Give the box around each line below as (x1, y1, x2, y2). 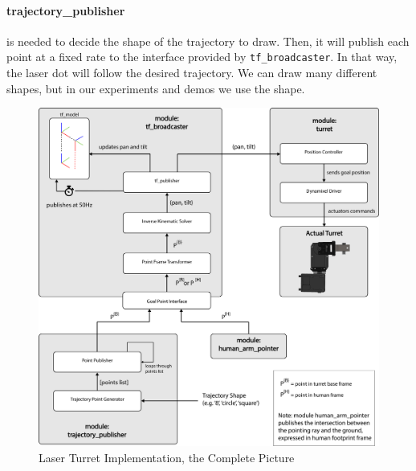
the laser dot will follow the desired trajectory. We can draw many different (6, 64, 377, 81)
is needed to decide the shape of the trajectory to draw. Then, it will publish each (6, 32, 410, 49)
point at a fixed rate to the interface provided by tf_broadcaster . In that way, (6, 48, 398, 65)
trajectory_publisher (6, 2, 125, 18)
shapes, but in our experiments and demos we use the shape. (6, 80, 305, 96)
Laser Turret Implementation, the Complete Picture (39, 448, 295, 465)
